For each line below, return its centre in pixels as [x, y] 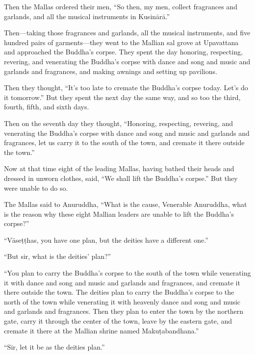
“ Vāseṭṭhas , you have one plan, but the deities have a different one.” [106, 240]
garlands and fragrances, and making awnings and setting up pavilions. [111, 71]
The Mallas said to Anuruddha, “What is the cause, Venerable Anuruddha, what [126, 204]
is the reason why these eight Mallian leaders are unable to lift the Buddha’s [119, 214]
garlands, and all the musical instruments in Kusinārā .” [87, 16]
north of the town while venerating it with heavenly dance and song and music [122, 301]
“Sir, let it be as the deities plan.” [54, 347]
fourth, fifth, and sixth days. [47, 107]
